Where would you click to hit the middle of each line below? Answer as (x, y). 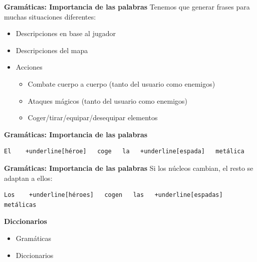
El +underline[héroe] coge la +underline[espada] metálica (124, 152)
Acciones (29, 67)
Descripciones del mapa (52, 50)
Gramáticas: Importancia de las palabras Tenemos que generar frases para (127, 7)
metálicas (20, 205)
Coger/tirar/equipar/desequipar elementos (93, 117)
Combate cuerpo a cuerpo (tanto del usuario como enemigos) (121, 83)
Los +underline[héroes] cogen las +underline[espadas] (113, 195)
